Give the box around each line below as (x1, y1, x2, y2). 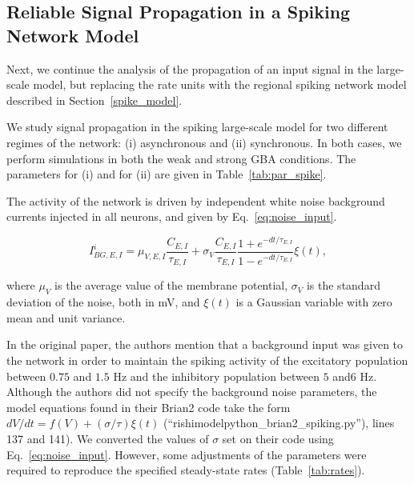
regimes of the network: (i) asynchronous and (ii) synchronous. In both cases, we (6, 134, 402, 150)
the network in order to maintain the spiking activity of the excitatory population (6, 351, 408, 368)
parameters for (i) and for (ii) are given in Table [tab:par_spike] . (6, 166, 327, 182)
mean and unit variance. (6, 309, 126, 326)
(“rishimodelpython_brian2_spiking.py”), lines (163, 414, 395, 431)
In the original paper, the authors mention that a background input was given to (6, 336, 404, 353)
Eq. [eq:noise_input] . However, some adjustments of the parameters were (6, 446, 367, 462)
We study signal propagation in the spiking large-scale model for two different (6, 118, 388, 135)
